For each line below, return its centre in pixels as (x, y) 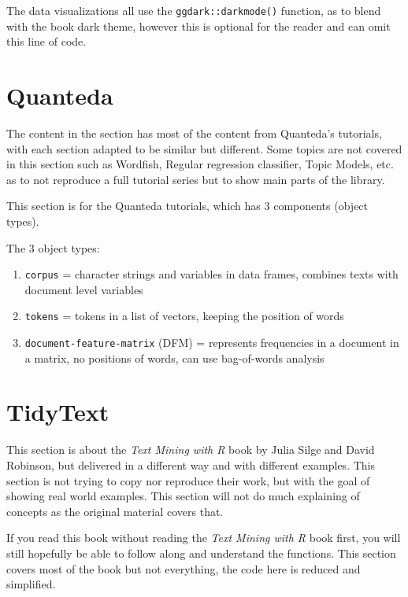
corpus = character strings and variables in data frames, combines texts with (211, 274)
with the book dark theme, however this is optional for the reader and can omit (198, 26)
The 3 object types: (53, 247)
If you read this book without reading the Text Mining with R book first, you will (204, 538)
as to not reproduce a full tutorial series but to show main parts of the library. (196, 179)
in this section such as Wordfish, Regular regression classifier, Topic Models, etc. (200, 164)
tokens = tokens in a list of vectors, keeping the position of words (184, 316)
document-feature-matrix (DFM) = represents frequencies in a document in (212, 343)
